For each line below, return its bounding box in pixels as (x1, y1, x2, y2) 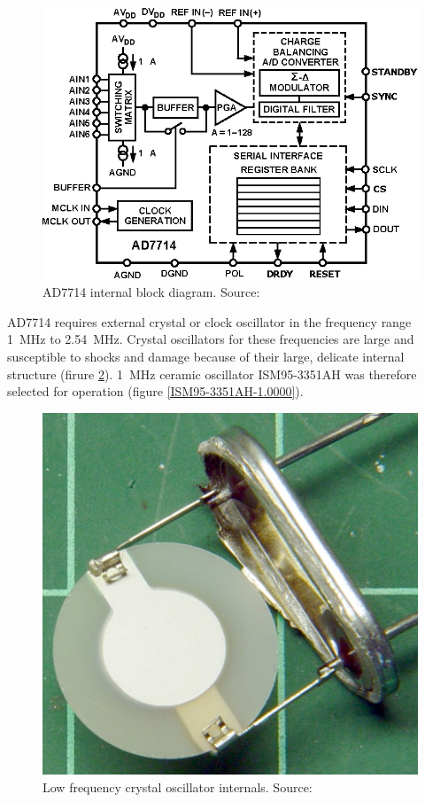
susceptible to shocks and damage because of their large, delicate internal (7, 347, 405, 366)
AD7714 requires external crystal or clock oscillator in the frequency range (7, 312, 412, 331)
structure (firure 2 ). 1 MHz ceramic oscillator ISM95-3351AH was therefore (7, 364, 417, 383)
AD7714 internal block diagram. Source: (42, 283, 260, 301)
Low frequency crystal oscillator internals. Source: (42, 777, 313, 796)
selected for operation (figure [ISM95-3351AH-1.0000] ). (7, 382, 304, 401)
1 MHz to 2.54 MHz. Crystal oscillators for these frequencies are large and (7, 330, 414, 348)
